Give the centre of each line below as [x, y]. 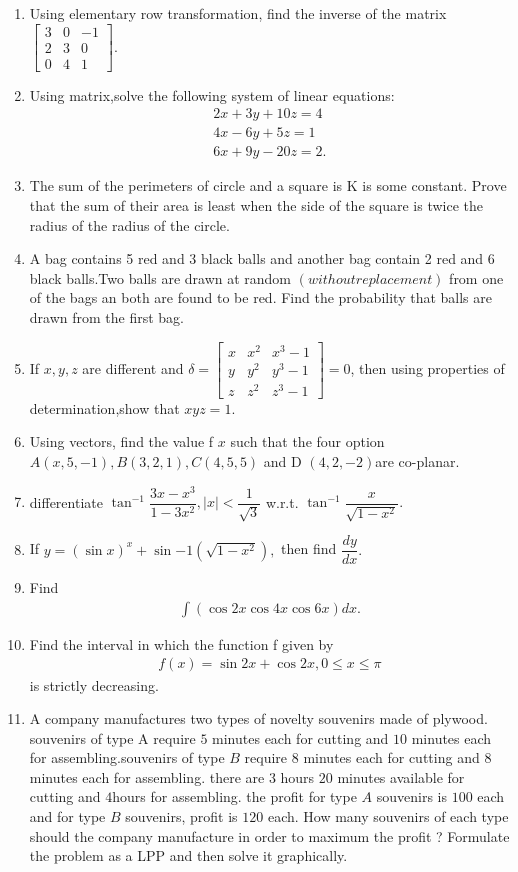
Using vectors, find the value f [121, 441]
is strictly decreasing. [94, 684]
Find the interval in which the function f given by [181, 643]
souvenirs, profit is [181, 816]
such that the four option [307, 441]
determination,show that [104, 407]
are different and [133, 367]
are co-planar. [417, 461]
